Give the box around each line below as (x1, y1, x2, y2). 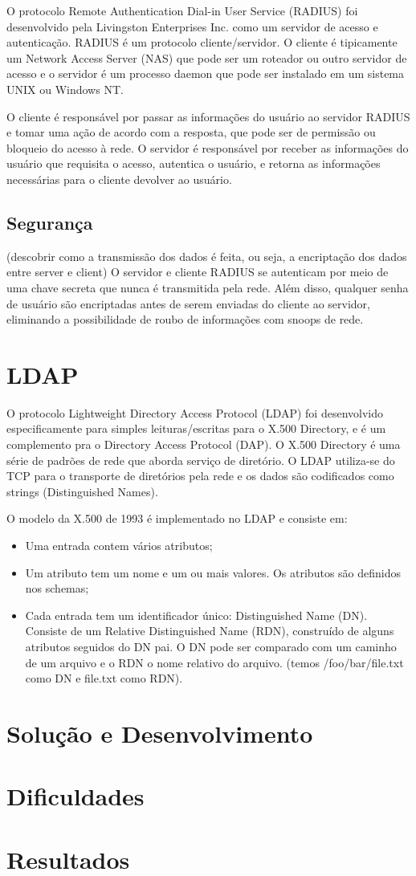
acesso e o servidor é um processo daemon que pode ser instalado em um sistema (6, 65, 405, 82)
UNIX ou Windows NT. (6, 80, 124, 97)
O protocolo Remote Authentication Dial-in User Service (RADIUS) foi (6, 2, 358, 18)
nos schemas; (25, 580, 89, 597)
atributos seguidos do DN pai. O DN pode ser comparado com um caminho (25, 638, 397, 654)
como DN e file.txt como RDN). (25, 670, 183, 687)
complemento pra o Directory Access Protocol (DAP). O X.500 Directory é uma (6, 436, 401, 453)
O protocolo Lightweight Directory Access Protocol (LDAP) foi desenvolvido (6, 404, 383, 421)
